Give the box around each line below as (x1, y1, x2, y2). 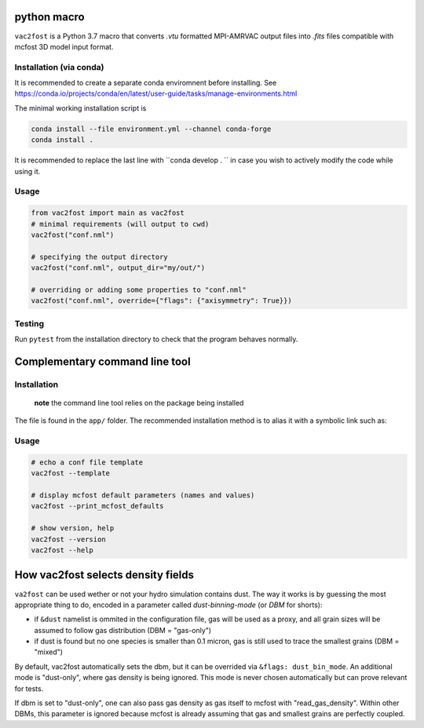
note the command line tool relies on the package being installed (34, 398, 244, 407)
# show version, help (31, 524, 115, 533)
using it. (14, 166, 41, 176)
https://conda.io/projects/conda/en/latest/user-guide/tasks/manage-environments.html (14, 89, 298, 98)
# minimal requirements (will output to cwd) (31, 220, 210, 228)
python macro (14, 10, 86, 24)
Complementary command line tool (14, 355, 192, 368)
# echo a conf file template (31, 457, 144, 467)
